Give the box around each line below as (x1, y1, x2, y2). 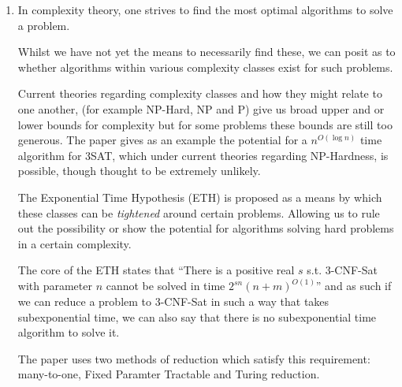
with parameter (17, 277, 92, 294)
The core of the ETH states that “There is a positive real (17, 262, 295, 278)
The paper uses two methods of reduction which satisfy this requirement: (17, 350, 370, 367)
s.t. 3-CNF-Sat (307, 262, 378, 278)
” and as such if (315, 277, 392, 294)
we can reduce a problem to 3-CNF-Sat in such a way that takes (17, 292, 329, 309)
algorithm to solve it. (17, 324, 120, 340)
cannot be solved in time (106, 277, 225, 294)
